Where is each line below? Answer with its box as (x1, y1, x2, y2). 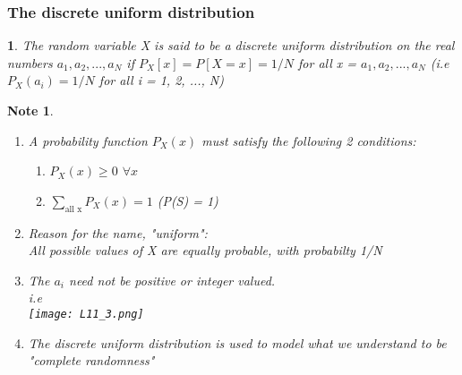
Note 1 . (7, 101, 54, 119)
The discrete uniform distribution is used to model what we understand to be (28, 333, 447, 352)
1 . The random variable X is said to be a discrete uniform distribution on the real (7, 36, 455, 55)
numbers (7, 53, 53, 72)
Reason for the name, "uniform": (28, 223, 208, 242)
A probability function (28, 131, 148, 149)
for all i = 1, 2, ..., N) (98, 71, 224, 89)
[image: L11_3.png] (28, 307, 144, 320)
